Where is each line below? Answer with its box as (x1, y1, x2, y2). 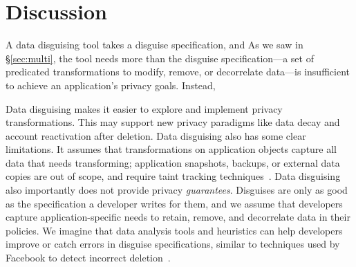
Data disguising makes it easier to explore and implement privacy (6, 101, 283, 116)
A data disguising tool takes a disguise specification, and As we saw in (6, 37, 303, 52)
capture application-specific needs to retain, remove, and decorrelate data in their (6, 210, 350, 224)
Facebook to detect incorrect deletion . (6, 250, 171, 265)
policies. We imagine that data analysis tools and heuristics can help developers (6, 223, 343, 237)
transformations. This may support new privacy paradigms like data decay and (6, 115, 340, 129)
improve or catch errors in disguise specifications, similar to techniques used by (6, 237, 340, 251)
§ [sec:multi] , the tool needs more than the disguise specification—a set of (6, 50, 314, 65)
